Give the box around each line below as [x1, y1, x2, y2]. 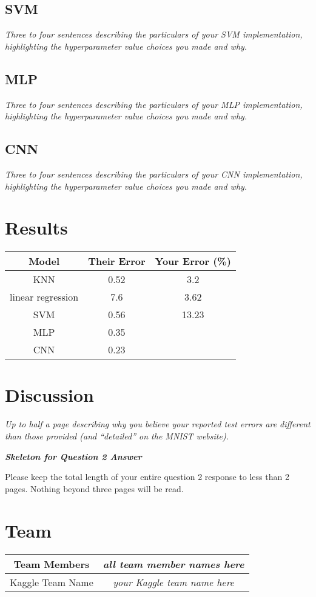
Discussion [5, 382, 94, 407]
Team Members [13, 556, 90, 571]
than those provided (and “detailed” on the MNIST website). [5, 430, 229, 442]
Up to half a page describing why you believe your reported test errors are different [5, 418, 311, 430]
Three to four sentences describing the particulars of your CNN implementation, [5, 167, 303, 180]
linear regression [10, 290, 79, 304]
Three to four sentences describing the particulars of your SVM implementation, [5, 28, 303, 41]
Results [5, 215, 68, 240]
